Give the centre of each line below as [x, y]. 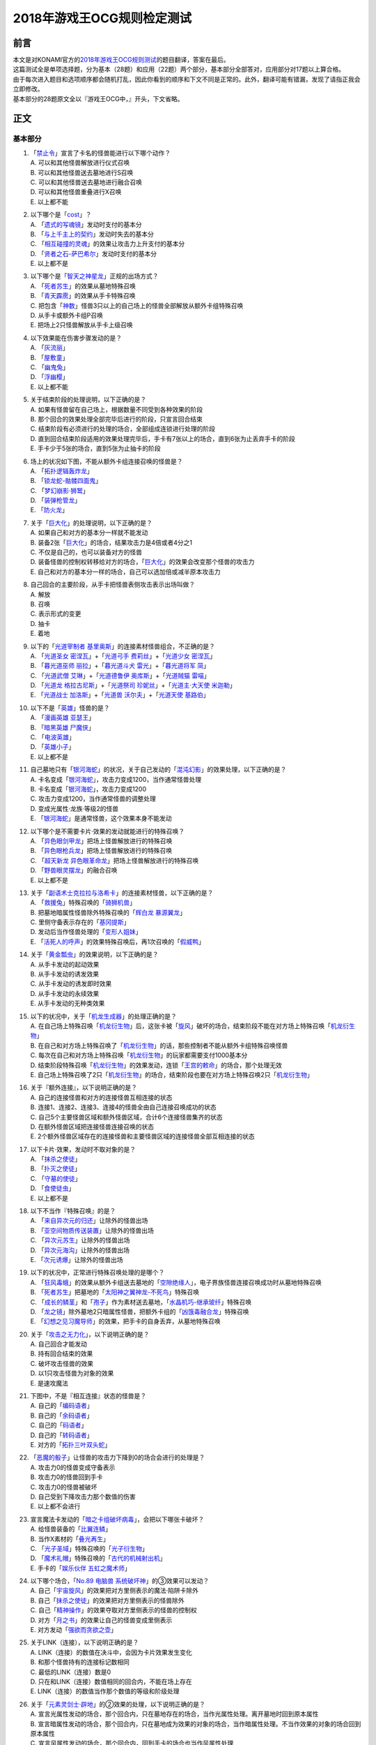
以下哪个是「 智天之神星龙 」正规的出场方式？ [94, 276]
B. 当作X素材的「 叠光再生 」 [70, 1538]
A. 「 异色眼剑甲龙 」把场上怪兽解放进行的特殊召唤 [101, 840]
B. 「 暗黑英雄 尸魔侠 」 [63, 727]
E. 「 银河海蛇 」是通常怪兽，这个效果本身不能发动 [101, 818]
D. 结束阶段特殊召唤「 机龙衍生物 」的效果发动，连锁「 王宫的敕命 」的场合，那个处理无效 [156, 1065]
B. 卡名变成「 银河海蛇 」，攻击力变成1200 [88, 789]
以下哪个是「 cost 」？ [61, 215]
